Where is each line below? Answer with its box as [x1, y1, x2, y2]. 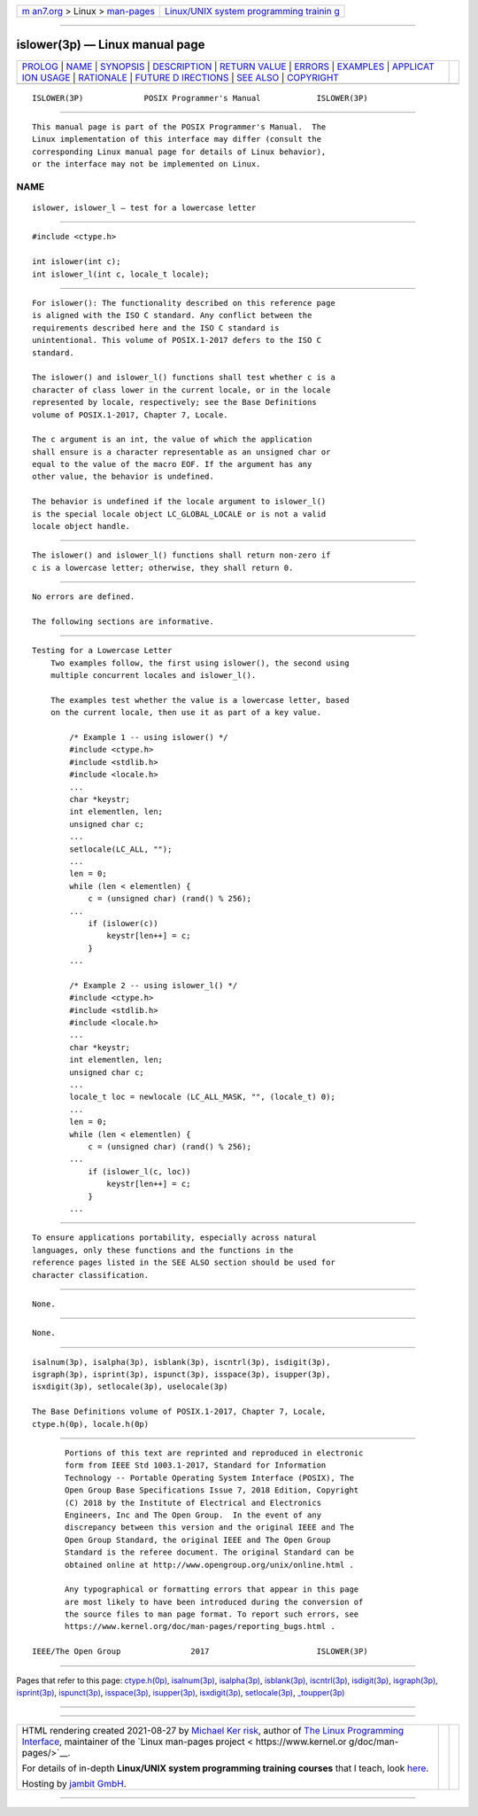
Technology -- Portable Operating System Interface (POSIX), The [65, 1472, 354, 1483]
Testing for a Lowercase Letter [32, 645, 173, 656]
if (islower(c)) [88, 918, 158, 928]
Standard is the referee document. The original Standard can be [65, 1547, 354, 1557]
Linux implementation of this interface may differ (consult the [32, 134, 322, 144]
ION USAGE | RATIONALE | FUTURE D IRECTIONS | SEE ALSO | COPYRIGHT [21, 71, 340, 83]
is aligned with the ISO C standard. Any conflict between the [32, 310, 312, 321]
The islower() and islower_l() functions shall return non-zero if [32, 550, 331, 560]
